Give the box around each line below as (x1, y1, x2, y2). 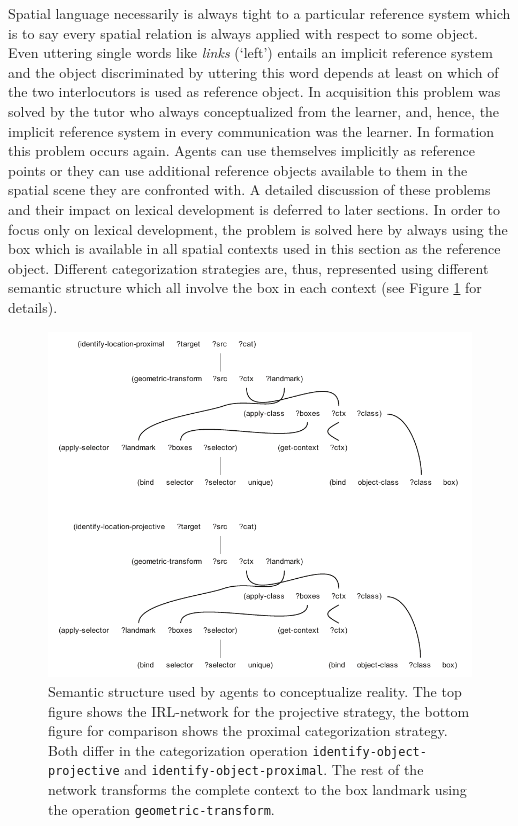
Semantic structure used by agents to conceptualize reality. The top (48, 680, 462, 701)
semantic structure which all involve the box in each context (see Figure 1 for (8, 277, 482, 298)
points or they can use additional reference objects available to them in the (8, 159, 468, 180)
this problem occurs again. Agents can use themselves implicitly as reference (8, 140, 475, 161)
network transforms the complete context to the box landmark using (48, 779, 467, 800)
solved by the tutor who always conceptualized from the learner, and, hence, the (8, 100, 500, 121)
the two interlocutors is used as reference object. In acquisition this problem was (8, 81, 501, 102)
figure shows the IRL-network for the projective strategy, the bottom (48, 700, 470, 721)
